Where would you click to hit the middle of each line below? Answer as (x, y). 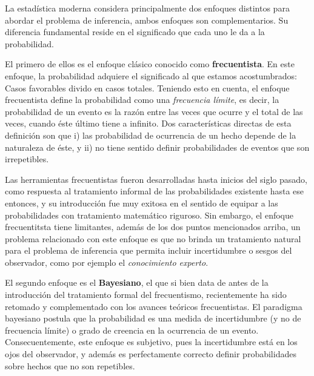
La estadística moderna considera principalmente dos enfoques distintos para (147, 8)
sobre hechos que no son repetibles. (70, 365)
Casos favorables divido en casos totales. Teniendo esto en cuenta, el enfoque (147, 87)
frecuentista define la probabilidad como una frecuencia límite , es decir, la (142, 100)
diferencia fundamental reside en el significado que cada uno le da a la (135, 32)
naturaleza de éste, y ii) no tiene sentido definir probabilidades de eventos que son (157, 147)
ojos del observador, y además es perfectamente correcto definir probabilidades (151, 354)
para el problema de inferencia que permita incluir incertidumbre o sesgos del (149, 250)
